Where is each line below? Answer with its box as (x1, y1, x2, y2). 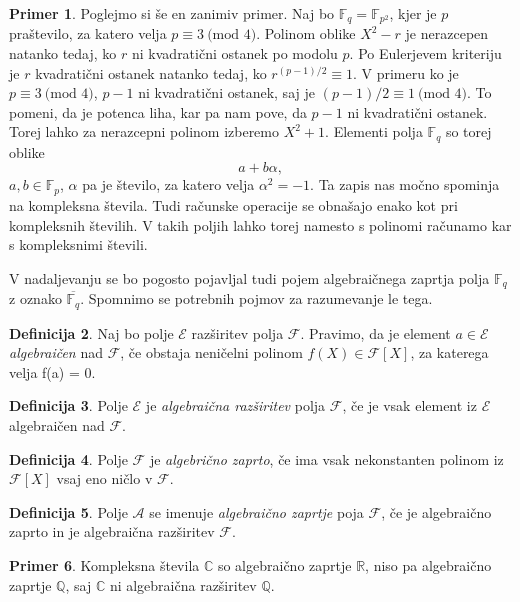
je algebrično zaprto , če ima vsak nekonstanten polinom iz (149, 448, 504, 469)
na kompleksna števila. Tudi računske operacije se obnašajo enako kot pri (9, 194, 458, 215)
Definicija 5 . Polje (9, 501, 128, 522)
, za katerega (410, 342, 489, 363)
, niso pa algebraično (365, 554, 492, 575)
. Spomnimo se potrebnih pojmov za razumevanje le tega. (80, 288, 433, 309)
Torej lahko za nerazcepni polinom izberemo (9, 121, 280, 142)
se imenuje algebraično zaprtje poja (149, 501, 364, 522)
